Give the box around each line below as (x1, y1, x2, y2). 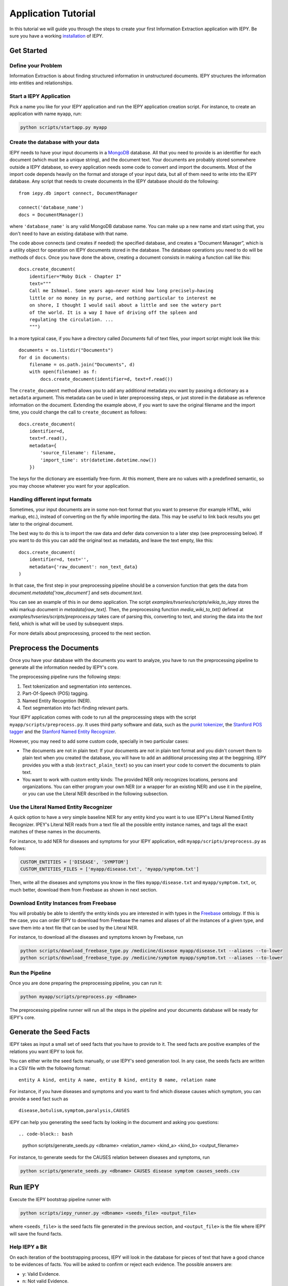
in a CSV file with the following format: (9, 1065, 91, 1071)
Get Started (9, 46, 47, 55)
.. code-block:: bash (18, 1131, 73, 1137)
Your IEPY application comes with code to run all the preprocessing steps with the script (9, 714, 196, 720)
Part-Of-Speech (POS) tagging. (22, 690, 89, 696)
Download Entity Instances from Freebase (9, 899, 117, 906)
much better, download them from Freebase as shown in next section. (9, 886, 158, 892)
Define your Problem (9, 62, 63, 69)
